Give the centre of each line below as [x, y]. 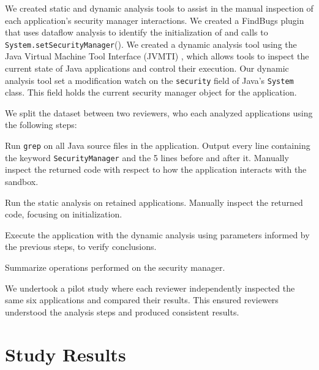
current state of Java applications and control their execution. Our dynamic [147, 68]
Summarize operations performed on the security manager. [115, 267]
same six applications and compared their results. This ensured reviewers [142, 300]
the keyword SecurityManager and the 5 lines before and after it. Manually [147, 157]
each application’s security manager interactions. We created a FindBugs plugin [155, 20]
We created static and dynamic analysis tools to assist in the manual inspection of [159, 8]
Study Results [66, 354]
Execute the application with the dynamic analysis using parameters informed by [157, 234]
